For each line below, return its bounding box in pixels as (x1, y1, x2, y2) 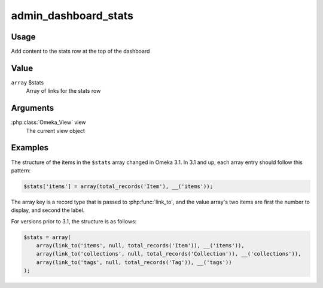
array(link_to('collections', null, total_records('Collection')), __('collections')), (36, 250, 301, 257)
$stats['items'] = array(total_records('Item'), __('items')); (23, 183, 214, 190)
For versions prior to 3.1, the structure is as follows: (11, 217, 137, 225)
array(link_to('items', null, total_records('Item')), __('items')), (36, 242, 245, 249)
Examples (11, 143, 49, 153)
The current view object (26, 127, 85, 134)
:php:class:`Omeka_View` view (11, 119, 86, 126)
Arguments (11, 103, 54, 113)
